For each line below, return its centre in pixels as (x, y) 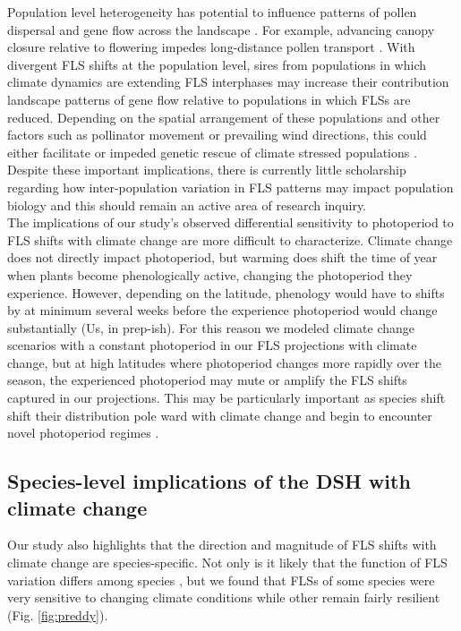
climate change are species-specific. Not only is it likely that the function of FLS (227, 563)
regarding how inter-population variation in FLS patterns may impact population (230, 187)
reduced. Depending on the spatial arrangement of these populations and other (224, 117)
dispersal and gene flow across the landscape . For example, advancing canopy (221, 29)
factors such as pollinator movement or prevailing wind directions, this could (217, 135)
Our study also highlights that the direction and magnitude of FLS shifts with (222, 545)
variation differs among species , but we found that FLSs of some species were (221, 580)
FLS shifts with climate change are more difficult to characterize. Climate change (230, 239)
